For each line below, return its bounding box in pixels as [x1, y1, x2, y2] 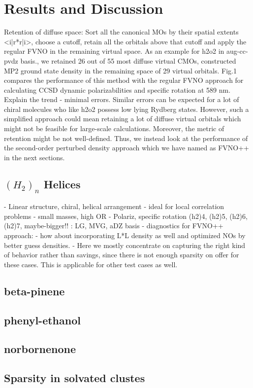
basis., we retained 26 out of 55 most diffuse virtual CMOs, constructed [20, 55, 236, 66]
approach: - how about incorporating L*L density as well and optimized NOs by [4, 230, 246, 240]
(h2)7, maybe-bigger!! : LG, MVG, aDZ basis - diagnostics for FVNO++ [4, 220, 223, 231]
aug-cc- [226, 46, 248, 56]
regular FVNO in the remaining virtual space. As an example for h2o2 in [4, 46, 224, 56]
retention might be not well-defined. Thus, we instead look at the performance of [4, 133, 248, 143]
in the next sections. [4, 152, 65, 162]
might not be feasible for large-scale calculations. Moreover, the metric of [4, 123, 224, 134]
